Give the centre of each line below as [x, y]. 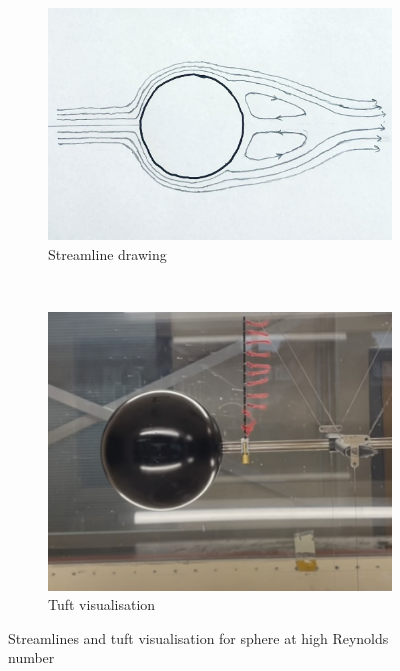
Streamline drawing [107, 253]
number [31, 657]
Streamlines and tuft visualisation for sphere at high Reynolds [198, 637]
